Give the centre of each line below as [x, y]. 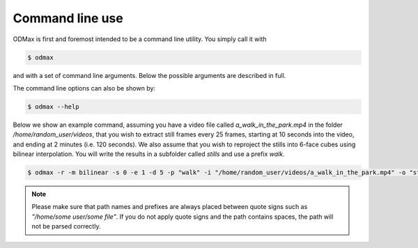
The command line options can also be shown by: [84, 88]
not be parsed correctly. [66, 226]
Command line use [68, 18]
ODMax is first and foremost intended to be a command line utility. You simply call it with [140, 39]
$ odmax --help [53, 107]
